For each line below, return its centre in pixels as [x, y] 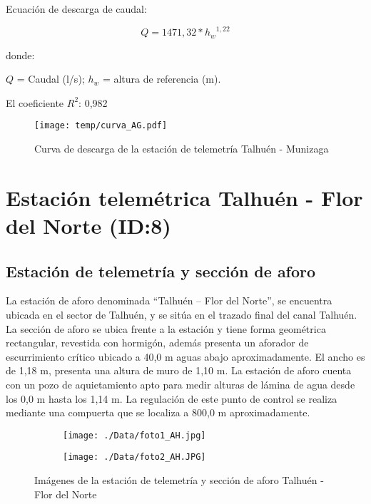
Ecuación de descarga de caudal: [76, 9]
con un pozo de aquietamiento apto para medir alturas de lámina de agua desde [181, 384]
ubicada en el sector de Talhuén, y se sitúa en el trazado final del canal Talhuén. [182, 314]
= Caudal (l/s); [51, 79]
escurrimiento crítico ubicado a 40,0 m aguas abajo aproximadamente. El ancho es [185, 356]
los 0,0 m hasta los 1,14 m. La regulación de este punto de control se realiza [172, 398]
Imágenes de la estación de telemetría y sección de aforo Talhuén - [179, 480]
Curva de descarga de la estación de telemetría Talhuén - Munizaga [182, 148]
